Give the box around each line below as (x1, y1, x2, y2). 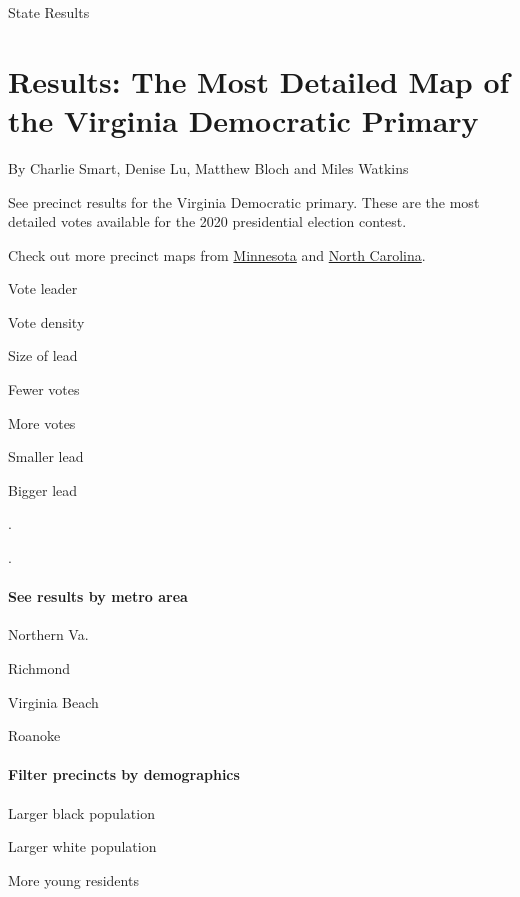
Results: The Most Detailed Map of (8, 60, 510, 101)
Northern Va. (8, 624, 89, 645)
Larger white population (8, 836, 157, 857)
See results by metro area (8, 586, 188, 607)
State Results (8, 2, 90, 22)
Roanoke (8, 725, 61, 746)
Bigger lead (8, 479, 78, 500)
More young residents (8, 869, 139, 890)
